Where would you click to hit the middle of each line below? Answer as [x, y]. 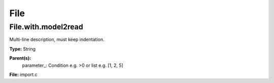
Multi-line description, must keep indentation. [57, 39]
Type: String [22, 49]
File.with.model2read [46, 27]
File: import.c [23, 74]
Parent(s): [20, 58]
